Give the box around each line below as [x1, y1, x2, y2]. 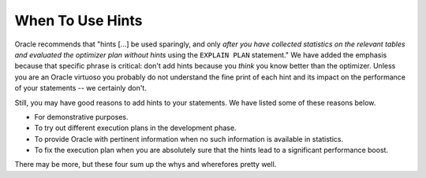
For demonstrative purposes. [34, 112, 129, 121]
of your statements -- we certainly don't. [14, 83, 148, 93]
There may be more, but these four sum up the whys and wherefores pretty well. [14, 160, 277, 169]
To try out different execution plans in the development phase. [34, 123, 237, 133]
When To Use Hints [14, 12, 143, 29]
